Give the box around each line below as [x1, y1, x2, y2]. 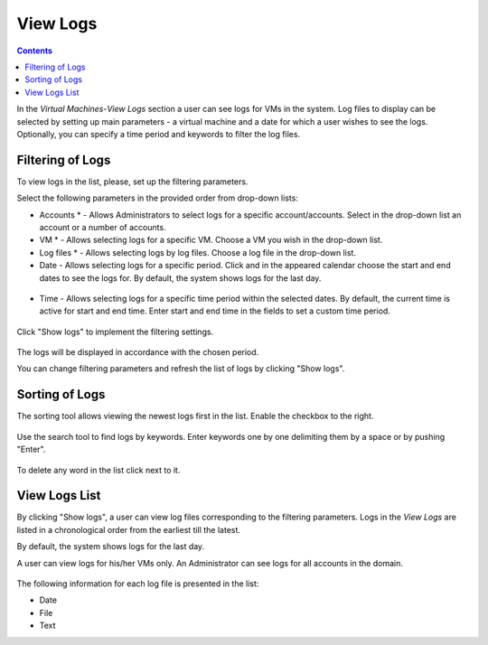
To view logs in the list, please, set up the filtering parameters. [16, 176, 249, 187]
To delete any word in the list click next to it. [16, 464, 181, 475]
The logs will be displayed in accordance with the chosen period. [16, 347, 259, 358]
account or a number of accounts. [39, 221, 166, 232]
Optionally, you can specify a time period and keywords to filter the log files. [16, 128, 301, 139]
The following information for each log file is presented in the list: [16, 578, 259, 589]
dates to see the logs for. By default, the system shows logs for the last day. [39, 272, 322, 284]
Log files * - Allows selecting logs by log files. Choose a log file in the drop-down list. [39, 247, 357, 257]
